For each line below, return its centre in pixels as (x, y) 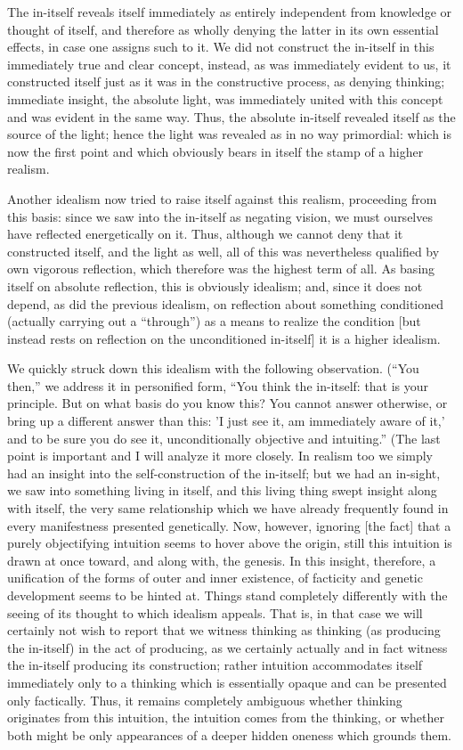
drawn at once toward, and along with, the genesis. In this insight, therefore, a (222, 560)
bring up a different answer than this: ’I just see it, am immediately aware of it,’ (226, 421)
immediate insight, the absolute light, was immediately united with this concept (225, 98)
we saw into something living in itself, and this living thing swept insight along (222, 490)
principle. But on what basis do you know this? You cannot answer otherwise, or (227, 403)
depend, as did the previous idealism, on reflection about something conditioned (226, 303)
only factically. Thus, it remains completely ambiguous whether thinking (205, 700)
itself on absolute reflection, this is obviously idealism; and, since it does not (215, 285)
